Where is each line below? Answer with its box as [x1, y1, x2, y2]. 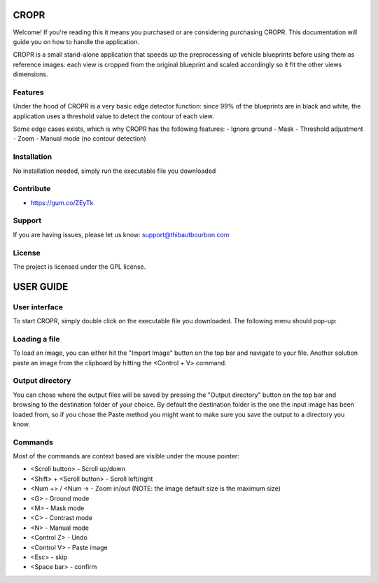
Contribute [13, 184, 51, 194]
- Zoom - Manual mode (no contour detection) [13, 134, 146, 143]
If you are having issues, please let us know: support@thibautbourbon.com [13, 230, 230, 239]
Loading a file [13, 334, 60, 344]
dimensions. [13, 70, 48, 78]
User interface [13, 302, 63, 311]
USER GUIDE [13, 281, 69, 293]
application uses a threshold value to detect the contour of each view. [13, 112, 214, 120]
